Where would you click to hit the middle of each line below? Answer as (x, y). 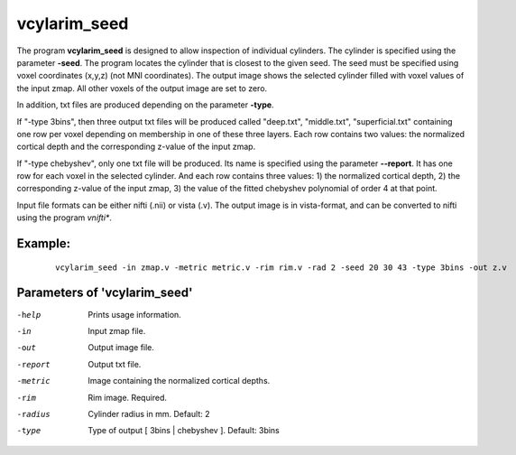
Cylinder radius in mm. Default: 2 (149, 413)
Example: (44, 244)
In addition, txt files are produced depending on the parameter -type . (145, 105)
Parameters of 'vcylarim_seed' (105, 293)
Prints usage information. (135, 314)
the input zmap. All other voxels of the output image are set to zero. (142, 88)
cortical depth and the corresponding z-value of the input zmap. (136, 147)
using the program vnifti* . (64, 218)
